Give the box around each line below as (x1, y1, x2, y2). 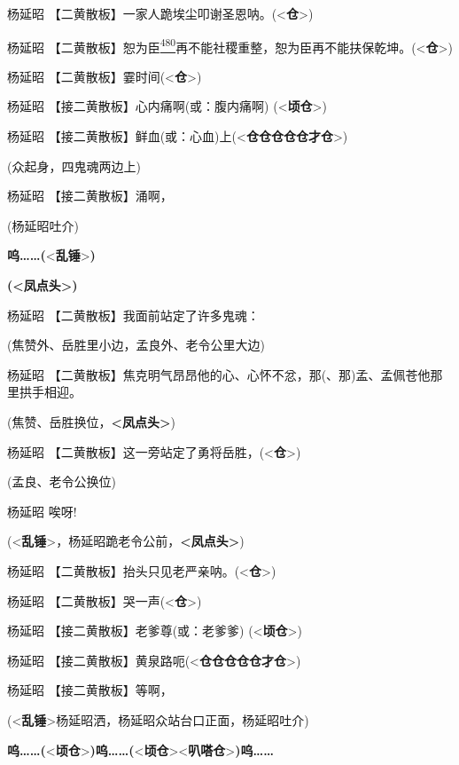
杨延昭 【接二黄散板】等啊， (7, 681, 173, 699)
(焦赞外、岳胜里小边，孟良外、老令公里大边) (7, 335, 265, 354)
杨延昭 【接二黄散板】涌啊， (7, 186, 173, 205)
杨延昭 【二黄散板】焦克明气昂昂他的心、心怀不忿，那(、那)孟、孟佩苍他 (7, 365, 431, 383)
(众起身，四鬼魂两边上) (7, 156, 141, 175)
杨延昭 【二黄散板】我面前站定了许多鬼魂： (7, 305, 260, 324)
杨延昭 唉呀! (7, 501, 77, 520)
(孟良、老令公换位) (7, 472, 116, 491)
